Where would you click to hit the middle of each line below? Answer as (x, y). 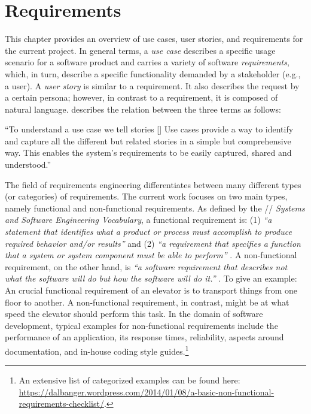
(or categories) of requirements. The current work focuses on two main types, (146, 196)
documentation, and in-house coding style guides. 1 (97, 350)
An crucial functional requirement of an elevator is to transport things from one (151, 290)
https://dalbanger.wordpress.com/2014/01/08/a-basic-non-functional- (147, 392)
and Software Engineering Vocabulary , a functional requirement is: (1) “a (138, 220)
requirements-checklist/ (61, 404)
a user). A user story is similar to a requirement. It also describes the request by (152, 85)
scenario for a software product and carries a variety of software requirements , (147, 62)
